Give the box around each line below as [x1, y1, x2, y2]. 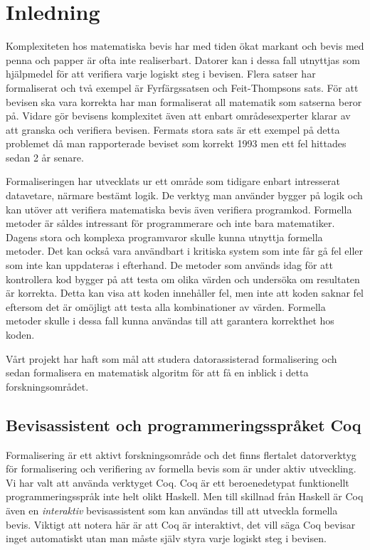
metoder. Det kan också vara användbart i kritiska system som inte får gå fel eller [6, 243, 364, 258]
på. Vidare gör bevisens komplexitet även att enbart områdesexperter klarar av [6, 108, 351, 123]
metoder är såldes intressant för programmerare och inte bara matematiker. [6, 216, 335, 231]
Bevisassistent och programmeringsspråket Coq [6, 413, 361, 435]
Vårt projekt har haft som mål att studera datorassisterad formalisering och [6, 351, 337, 366]
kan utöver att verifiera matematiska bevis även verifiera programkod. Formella [6, 201, 352, 216]
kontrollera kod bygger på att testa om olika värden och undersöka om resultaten [6, 271, 360, 286]
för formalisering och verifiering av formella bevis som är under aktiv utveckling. [6, 461, 356, 476]
